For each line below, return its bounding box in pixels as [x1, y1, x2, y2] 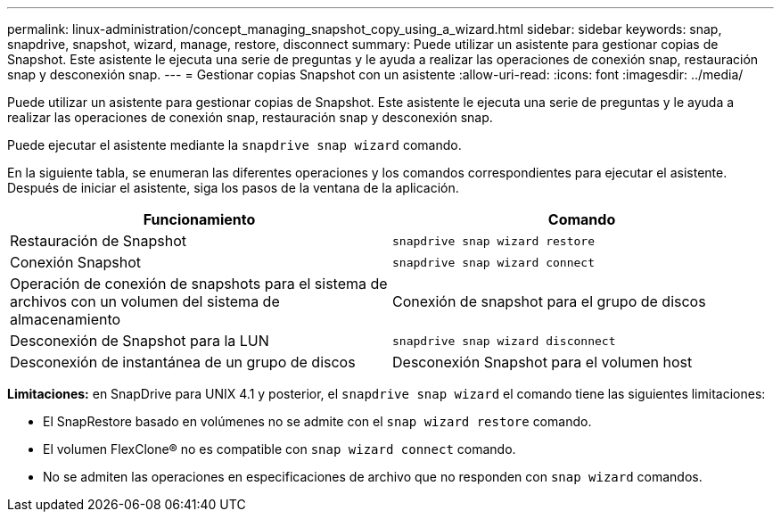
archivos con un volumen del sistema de [10, 292, 280, 310]
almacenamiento [10, 310, 121, 328]
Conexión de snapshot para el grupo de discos [392, 292, 706, 310]
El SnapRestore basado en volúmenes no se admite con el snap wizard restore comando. [43, 414, 592, 429]
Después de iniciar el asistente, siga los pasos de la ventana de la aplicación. [7, 180, 459, 195]
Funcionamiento [143, 210, 256, 228]
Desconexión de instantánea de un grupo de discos [10, 353, 356, 371]
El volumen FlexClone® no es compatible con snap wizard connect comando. [43, 441, 516, 457]
